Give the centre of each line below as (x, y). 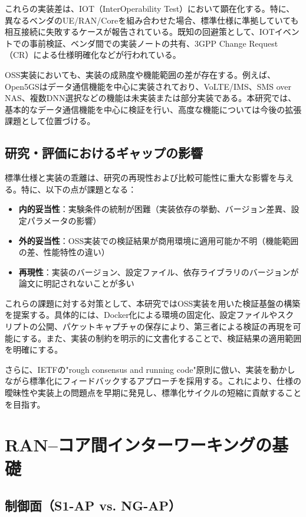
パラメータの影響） (64, 220)
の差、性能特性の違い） (64, 252)
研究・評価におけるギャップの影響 (104, 153)
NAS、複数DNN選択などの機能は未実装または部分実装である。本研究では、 (151, 98)
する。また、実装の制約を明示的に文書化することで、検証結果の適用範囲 (162, 338)
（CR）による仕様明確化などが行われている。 (93, 55)
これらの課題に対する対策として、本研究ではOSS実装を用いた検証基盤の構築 (153, 303)
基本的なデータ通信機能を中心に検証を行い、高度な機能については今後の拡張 (153, 109)
